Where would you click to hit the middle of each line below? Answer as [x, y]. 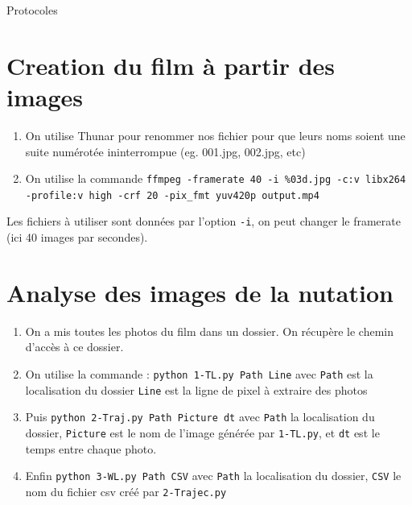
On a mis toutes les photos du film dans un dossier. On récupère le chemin [209, 331]
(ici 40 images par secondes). [77, 237]
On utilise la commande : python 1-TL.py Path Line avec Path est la [199, 373]
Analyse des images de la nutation [200, 292]
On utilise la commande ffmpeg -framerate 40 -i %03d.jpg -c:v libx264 [216, 178]
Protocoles [32, 10]
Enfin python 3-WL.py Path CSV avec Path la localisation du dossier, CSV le [213, 476]
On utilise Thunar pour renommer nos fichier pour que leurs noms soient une [215, 135]
